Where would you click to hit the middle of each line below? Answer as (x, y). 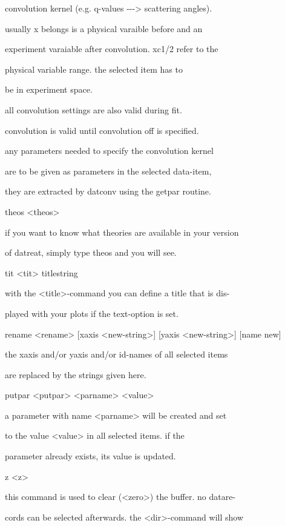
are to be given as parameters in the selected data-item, (108, 171)
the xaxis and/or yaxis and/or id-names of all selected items (116, 354)
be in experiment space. (49, 89)
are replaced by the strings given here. (76, 374)
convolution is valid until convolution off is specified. (102, 130)
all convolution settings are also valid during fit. (93, 109)
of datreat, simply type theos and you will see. (91, 252)
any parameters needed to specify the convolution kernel (109, 151)
